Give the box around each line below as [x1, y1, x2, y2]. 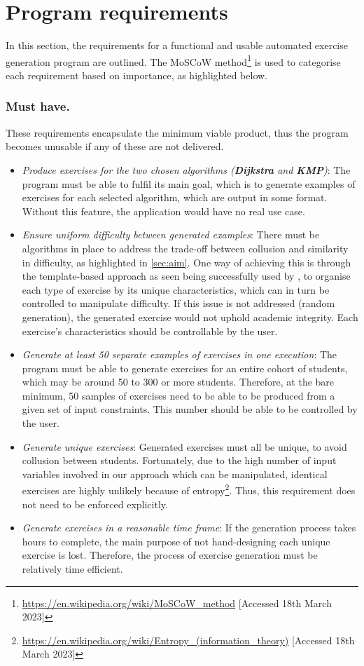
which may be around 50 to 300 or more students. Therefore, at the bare [22, 374, 335, 389]
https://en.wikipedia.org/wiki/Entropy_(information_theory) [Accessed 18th [22, 632, 355, 647]
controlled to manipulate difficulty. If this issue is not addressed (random [22, 296, 335, 311]
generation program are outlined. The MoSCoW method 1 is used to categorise [6, 52, 341, 69]
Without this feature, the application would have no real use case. [22, 203, 305, 218]
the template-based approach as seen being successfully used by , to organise [22, 269, 351, 283]
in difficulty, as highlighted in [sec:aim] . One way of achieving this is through [22, 254, 351, 269]
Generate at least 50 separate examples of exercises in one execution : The [22, 347, 337, 362]
